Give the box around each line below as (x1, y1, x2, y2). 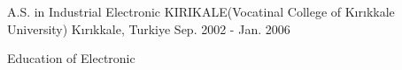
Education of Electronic (7, 49, 135, 67)
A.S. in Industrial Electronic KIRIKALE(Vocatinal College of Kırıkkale (7, 3, 395, 20)
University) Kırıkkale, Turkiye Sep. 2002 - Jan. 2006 (7, 19, 290, 38)
